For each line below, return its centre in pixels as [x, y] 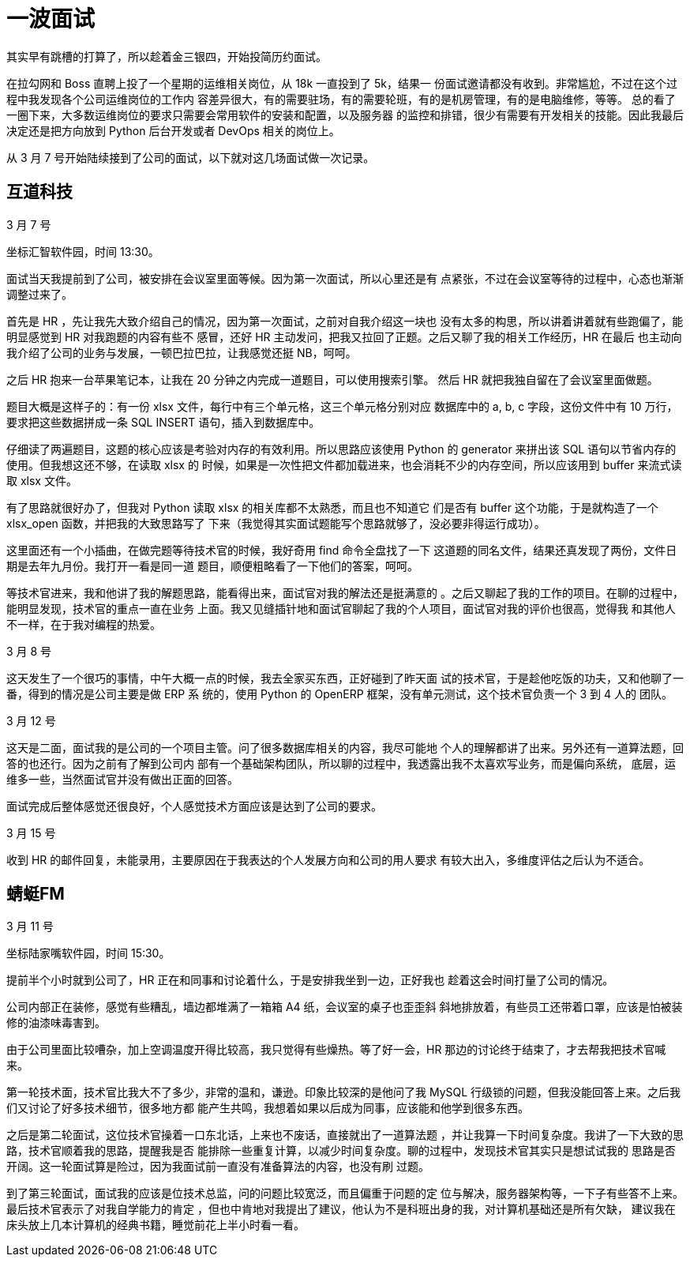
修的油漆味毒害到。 [56, 1023]
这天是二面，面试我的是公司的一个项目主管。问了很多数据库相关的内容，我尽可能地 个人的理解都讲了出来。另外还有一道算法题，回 [345, 747]
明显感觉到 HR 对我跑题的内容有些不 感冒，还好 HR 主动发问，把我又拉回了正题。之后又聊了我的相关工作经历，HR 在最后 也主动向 [344, 336]
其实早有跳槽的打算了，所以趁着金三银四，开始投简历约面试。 [167, 56]
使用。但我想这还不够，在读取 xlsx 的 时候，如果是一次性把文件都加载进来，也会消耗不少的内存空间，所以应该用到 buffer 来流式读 [344, 464]
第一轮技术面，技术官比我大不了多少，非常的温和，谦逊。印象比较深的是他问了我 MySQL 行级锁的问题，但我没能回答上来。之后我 [344, 1092]
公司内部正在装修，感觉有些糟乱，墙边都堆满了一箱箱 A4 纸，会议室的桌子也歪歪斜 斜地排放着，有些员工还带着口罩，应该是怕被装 [345, 1007]
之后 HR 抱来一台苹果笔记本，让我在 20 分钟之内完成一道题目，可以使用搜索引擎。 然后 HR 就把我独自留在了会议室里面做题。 [332, 379]
